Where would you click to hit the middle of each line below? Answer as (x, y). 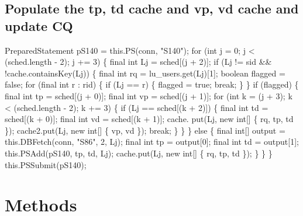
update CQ (39, 25)
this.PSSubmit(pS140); (46, 164)
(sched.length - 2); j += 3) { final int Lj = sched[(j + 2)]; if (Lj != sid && (138, 62)
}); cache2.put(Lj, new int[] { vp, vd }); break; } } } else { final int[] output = (145, 130)
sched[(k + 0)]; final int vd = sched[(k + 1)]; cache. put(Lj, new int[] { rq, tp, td (149, 119)
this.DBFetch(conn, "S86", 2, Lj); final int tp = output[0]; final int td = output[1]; (152, 142)
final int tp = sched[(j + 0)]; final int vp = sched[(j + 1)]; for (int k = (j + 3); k (149, 95)
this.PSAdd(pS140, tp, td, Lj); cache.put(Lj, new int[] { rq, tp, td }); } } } (139, 153)
